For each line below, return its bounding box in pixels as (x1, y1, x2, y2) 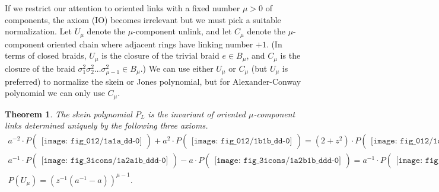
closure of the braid (5, 62, 75, 74)
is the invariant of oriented (148, 107, 246, 120)
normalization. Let (5, 25, 72, 37)
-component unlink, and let (133, 25, 232, 37)
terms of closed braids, (5, 49, 87, 62)
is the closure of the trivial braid (101, 49, 220, 62)
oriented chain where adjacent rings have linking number (47, 37, 253, 50)
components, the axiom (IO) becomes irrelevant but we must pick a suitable (5, 13, 281, 25)
